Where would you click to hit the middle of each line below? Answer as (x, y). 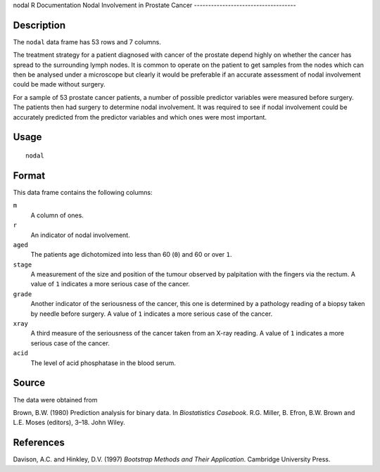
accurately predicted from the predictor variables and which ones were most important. (140, 117)
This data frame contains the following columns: (83, 192)
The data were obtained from (55, 400)
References (39, 443)
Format (29, 176)
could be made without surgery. (59, 84)
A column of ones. (57, 215)
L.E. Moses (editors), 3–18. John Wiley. (69, 423)
